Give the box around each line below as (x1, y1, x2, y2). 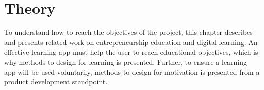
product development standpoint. (4, 76, 108, 87)
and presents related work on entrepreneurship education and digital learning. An (4, 36, 258, 47)
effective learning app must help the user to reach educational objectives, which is (4, 47, 258, 57)
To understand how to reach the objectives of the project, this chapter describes (4, 27, 253, 37)
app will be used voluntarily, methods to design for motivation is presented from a (4, 66, 260, 77)
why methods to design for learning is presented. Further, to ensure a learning (4, 56, 247, 67)
